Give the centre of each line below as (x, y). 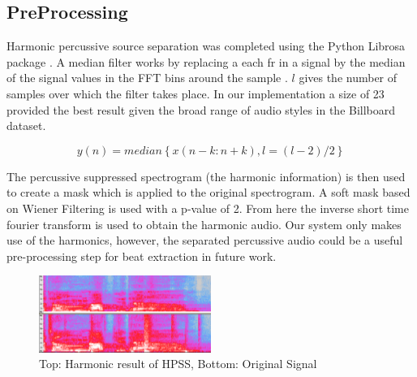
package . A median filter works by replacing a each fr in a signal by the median (206, 61)
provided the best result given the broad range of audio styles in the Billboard (201, 109)
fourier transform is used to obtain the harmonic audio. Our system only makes (204, 224)
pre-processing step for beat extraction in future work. (142, 256)
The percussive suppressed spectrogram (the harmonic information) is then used (206, 176)
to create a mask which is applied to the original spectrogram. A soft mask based (208, 192)
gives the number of (348, 78)
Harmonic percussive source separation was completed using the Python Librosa (206, 46)
